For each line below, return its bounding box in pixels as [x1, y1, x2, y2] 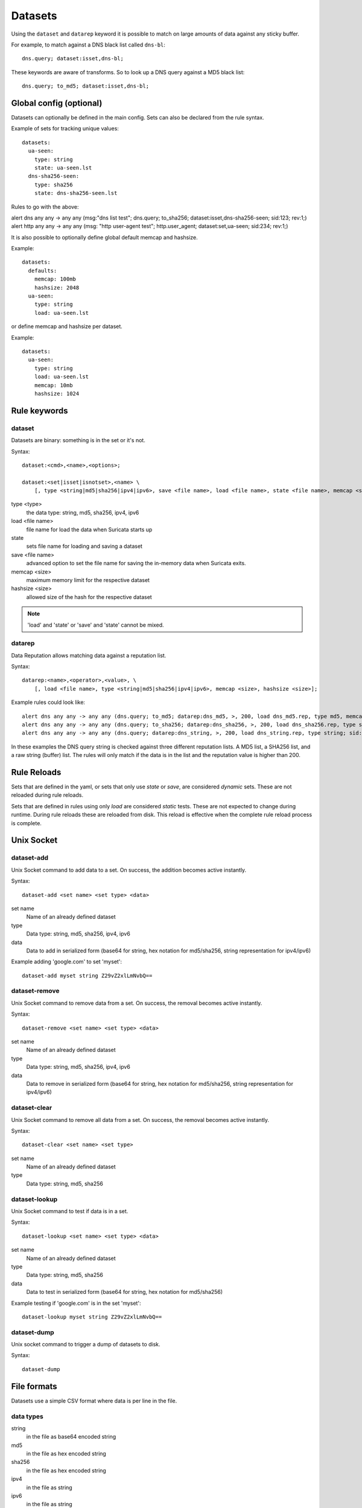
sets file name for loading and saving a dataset [26, 543, 143, 550]
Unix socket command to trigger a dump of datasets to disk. [11, 1341, 160, 1348]
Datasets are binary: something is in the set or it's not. [11, 437, 146, 444]
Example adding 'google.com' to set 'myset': [11, 958, 122, 965]
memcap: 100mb [34, 276, 77, 283]
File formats [11, 1381, 57, 1392]
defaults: [28, 267, 57, 274]
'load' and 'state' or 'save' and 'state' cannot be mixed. [27, 621, 164, 629]
